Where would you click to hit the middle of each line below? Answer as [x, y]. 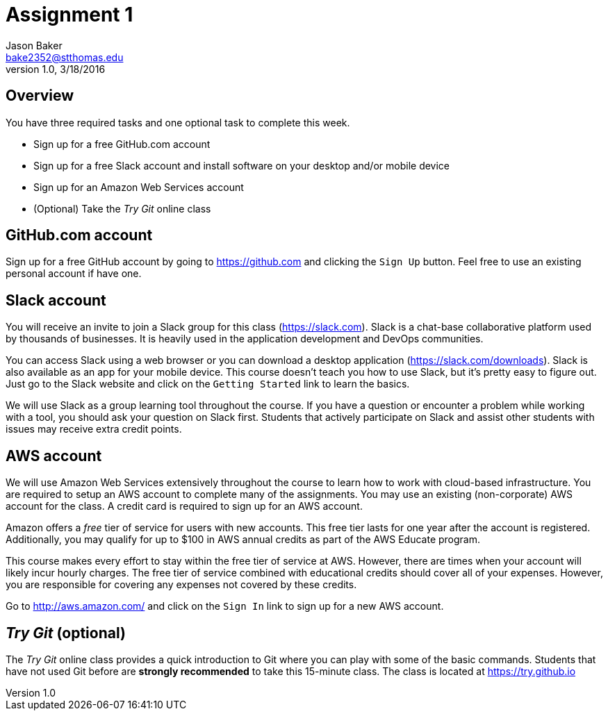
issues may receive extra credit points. [94, 429]
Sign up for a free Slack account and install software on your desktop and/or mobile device [242, 165]
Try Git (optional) [66, 633]
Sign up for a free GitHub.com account [122, 144]
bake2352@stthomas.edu [65, 57]
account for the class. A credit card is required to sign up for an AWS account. [184, 506]
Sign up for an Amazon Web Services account [139, 187]
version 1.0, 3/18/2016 [56, 69]
